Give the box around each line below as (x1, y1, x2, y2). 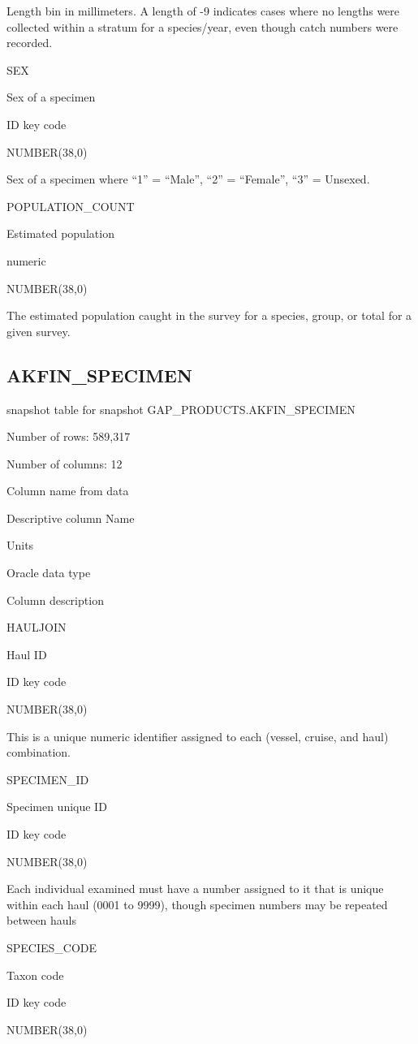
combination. (6, 744, 71, 761)
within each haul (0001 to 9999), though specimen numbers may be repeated (6, 895, 388, 912)
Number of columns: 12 (6, 455, 123, 472)
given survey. (6, 322, 71, 339)
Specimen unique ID (6, 798, 107, 815)
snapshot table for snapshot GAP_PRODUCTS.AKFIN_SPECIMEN (6, 400, 356, 417)
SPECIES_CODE (6, 938, 97, 956)
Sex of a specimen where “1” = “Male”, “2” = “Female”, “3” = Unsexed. (6, 170, 370, 188)
